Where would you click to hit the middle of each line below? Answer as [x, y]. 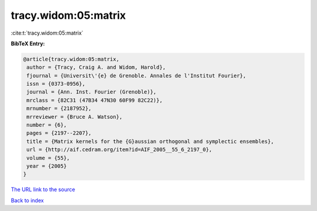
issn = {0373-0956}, [56, 84]
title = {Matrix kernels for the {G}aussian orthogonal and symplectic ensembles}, [150, 141]
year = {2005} [47, 166]
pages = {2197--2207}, [59, 133]
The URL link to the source [43, 190]
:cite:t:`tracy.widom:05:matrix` [47, 33]
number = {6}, [47, 125]
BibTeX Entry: [28, 43]
